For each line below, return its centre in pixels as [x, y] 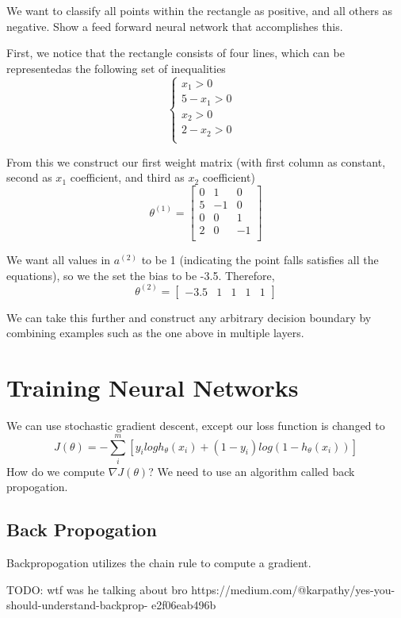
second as [29, 177]
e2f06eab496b [184, 605]
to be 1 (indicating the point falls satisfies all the [260, 260]
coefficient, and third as [127, 177]
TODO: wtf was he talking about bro [97, 589]
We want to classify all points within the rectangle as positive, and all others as [200, 10]
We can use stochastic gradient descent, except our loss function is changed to [196, 426]
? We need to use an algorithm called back [252, 471]
